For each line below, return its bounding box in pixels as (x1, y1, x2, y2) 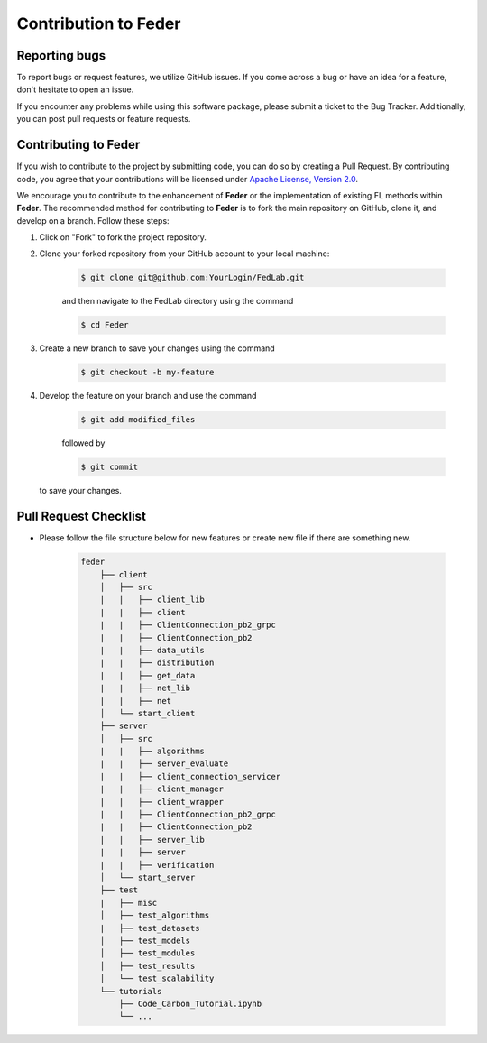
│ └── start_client (99, 708, 196, 718)
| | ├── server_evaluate (99, 759, 229, 769)
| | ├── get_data (99, 670, 196, 680)
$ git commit (80, 462, 139, 473)
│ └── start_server (99, 872, 196, 882)
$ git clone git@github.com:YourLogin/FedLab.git (80, 272, 305, 283)
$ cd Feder (80, 320, 129, 330)
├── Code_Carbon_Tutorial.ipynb (118, 998, 262, 1009)
